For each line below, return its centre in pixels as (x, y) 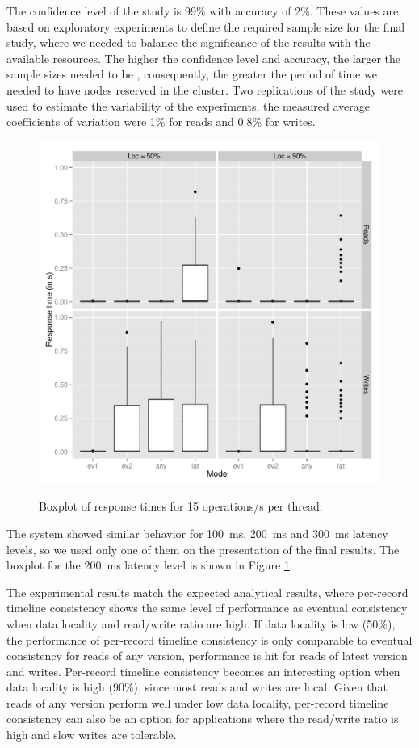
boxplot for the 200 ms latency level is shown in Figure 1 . (150, 565)
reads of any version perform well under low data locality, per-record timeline (198, 702)
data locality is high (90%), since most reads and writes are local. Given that (197, 687)
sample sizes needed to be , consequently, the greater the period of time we (192, 74)
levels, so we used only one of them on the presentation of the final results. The (203, 549)
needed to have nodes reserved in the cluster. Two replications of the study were (205, 89)
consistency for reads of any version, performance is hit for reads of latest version (207, 656)
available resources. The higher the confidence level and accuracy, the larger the (204, 58)
